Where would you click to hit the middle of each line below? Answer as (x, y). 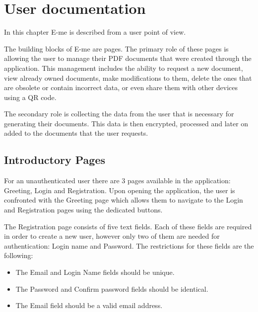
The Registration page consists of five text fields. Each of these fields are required (128, 226)
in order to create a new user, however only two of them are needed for (112, 236)
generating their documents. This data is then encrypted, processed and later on (126, 123)
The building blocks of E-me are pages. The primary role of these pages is (116, 48)
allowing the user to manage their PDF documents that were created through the (128, 58)
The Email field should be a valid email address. (89, 305)
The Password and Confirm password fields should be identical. (112, 288)
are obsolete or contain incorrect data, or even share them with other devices (121, 87)
